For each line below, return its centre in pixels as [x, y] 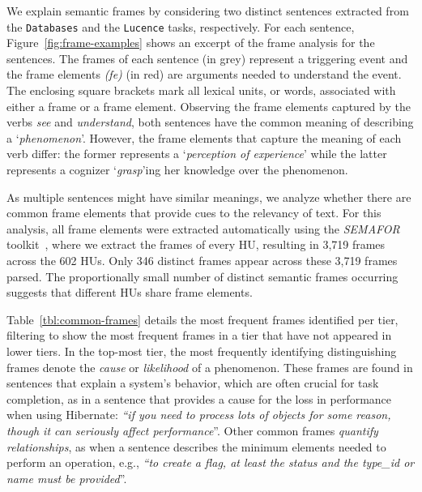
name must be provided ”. [67, 478]
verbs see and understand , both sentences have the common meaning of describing [210, 122]
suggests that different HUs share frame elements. [130, 292]
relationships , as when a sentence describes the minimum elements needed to [196, 446]
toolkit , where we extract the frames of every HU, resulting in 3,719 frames [196, 244]
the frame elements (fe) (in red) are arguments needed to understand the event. [204, 74]
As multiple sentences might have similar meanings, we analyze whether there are [209, 197]
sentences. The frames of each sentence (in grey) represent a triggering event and [207, 58]
